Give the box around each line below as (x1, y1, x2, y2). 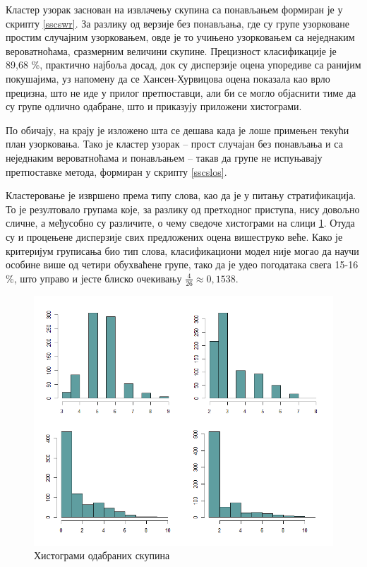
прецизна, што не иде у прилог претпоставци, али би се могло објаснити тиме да (6, 85, 356, 100)
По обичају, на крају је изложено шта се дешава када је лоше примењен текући (6, 122, 349, 137)
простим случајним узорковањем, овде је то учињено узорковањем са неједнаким (6, 30, 355, 44)
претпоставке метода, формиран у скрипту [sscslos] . (6, 164, 227, 179)
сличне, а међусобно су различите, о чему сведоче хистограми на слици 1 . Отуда (6, 215, 355, 230)
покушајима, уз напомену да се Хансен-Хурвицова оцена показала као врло (6, 71, 330, 85)
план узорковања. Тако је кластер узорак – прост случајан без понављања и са (6, 136, 343, 151)
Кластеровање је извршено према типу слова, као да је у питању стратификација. (6, 188, 356, 203)
